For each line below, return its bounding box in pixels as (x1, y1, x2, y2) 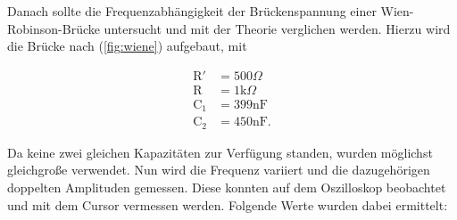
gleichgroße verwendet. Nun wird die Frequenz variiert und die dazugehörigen (7, 160, 430, 179)
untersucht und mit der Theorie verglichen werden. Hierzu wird (104, 19, 451, 37)
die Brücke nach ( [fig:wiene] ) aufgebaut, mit (7, 37, 247, 55)
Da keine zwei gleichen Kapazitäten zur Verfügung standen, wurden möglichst (7, 143, 433, 161)
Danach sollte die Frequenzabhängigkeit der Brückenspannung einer (7, 2, 377, 20)
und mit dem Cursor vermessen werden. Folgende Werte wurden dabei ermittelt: (7, 195, 448, 214)
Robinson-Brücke (7, 19, 100, 37)
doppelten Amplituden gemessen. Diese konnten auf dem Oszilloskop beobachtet (7, 178, 446, 196)
